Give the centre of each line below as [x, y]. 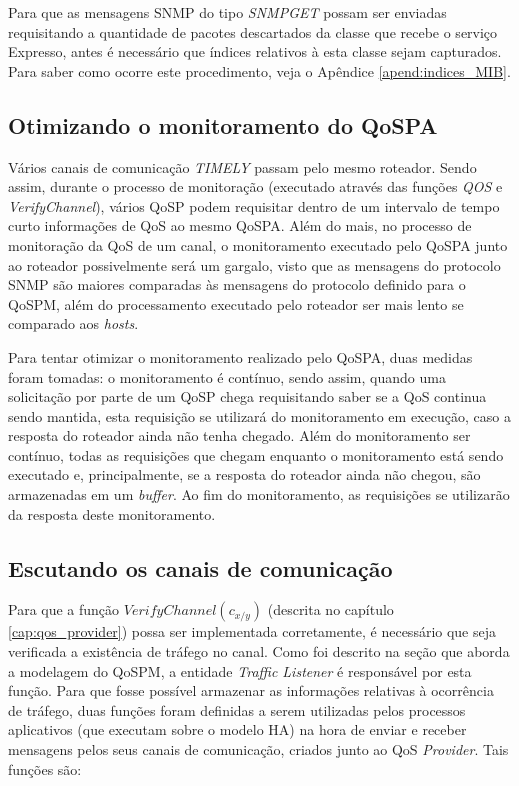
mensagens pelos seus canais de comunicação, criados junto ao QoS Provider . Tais [258, 749]
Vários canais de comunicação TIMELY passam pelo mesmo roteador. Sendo [242, 166]
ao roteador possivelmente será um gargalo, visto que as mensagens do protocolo [254, 264]
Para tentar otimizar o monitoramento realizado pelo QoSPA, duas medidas [240, 356]
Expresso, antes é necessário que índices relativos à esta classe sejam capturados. [255, 51]
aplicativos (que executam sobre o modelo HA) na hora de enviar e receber [237, 729]
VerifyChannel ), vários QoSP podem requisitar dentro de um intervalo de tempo [254, 205]
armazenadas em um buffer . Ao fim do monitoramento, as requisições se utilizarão [259, 494]
